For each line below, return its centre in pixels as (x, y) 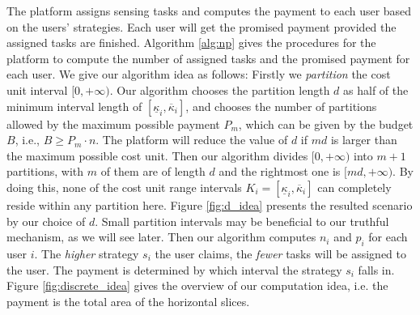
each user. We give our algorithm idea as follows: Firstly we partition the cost (199, 74)
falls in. (376, 269)
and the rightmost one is (280, 171)
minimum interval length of (74, 106)
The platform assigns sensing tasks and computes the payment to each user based (209, 11)
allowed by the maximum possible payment (113, 123)
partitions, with (45, 171)
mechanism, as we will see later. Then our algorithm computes (161, 237)
